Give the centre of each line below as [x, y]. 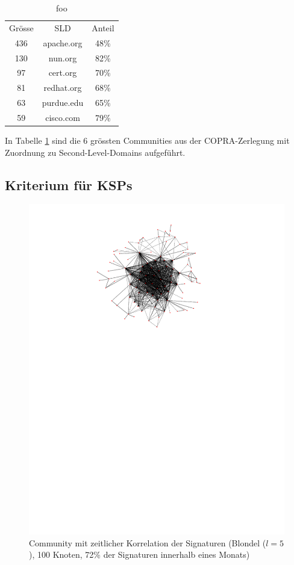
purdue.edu [63, 103]
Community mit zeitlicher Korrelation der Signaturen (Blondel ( [148, 542]
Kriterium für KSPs [69, 184]
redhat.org [63, 88]
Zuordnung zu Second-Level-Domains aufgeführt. [95, 152]
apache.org [63, 42]
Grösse [21, 27]
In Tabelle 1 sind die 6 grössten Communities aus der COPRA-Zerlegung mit [147, 140]
